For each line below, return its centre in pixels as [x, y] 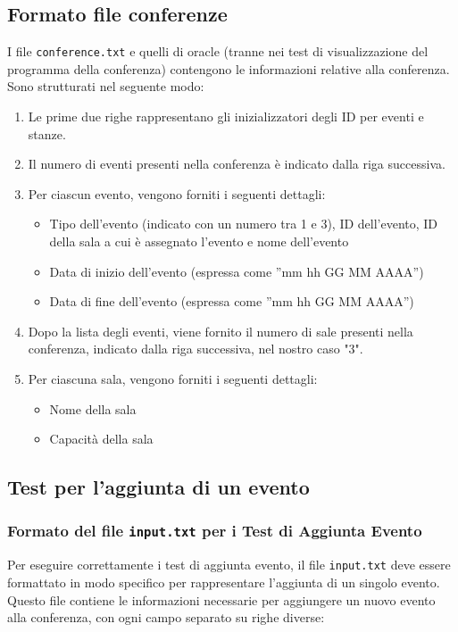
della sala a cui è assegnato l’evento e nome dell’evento [199, 241]
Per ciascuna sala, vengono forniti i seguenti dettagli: [173, 378]
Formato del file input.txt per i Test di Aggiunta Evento [215, 531]
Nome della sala [93, 408]
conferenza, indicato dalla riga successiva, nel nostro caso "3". [196, 349]
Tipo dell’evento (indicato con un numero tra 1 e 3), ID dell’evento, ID [244, 224]
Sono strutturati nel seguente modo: [106, 86]
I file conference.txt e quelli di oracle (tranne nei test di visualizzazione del [218, 51]
